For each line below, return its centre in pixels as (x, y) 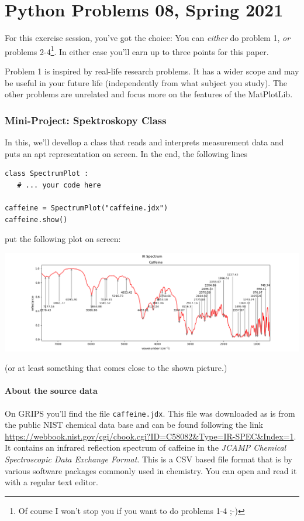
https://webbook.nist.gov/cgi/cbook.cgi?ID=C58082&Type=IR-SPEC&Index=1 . (151, 436)
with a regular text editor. (51, 482)
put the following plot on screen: (63, 239)
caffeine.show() (36, 219)
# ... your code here (59, 185)
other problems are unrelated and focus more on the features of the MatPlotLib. (149, 94)
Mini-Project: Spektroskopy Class (86, 120)
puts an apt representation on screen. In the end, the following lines (126, 153)
